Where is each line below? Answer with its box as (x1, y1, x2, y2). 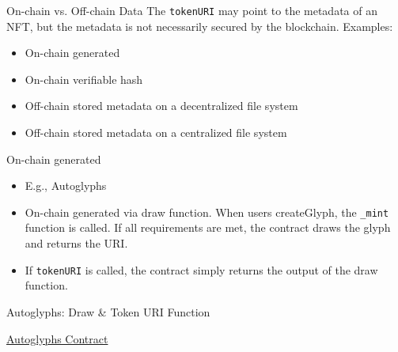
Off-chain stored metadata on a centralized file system (25, 124, 287, 141)
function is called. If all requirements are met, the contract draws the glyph (25, 219, 391, 236)
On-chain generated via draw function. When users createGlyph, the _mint (25, 203, 389, 220)
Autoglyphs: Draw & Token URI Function (6, 303, 210, 320)
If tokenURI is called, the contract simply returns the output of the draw (25, 261, 378, 278)
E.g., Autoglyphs (25, 177, 107, 194)
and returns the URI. (25, 235, 128, 252)
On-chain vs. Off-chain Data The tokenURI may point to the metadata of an (6, 2, 377, 18)
